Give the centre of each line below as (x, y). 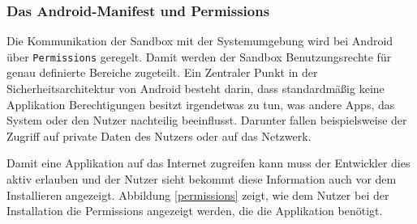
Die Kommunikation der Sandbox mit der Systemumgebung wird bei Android (200, 41)
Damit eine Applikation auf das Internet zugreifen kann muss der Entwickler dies (208, 163)
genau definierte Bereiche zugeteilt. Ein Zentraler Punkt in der (162, 72)
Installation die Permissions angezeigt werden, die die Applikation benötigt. (195, 211)
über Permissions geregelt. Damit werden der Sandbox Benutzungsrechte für (199, 56)
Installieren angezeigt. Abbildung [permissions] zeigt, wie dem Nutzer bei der (198, 194)
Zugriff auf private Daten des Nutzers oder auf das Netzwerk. (159, 135)
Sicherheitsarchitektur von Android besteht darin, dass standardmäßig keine (196, 89)
